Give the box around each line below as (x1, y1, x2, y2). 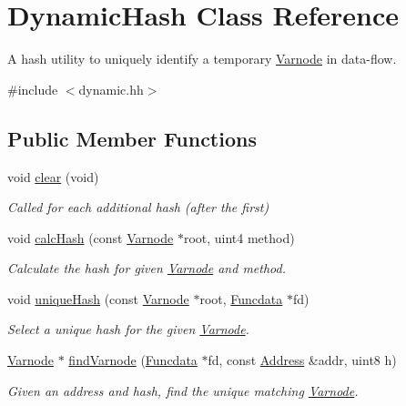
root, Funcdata (199, 289, 283, 308)
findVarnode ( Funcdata (68, 350, 198, 370)
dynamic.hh (78, 79, 144, 98)
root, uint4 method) (183, 228, 295, 247)
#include (7, 79, 58, 98)
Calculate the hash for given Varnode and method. (7, 259, 286, 278)
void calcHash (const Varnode (7, 228, 174, 247)
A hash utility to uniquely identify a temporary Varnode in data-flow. (7, 49, 397, 68)
